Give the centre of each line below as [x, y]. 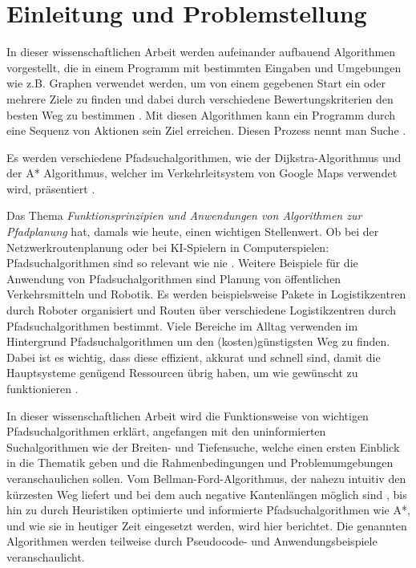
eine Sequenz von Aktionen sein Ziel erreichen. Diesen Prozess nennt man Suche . [206, 130]
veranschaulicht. [46, 556]
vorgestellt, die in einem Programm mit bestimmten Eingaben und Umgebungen [204, 67]
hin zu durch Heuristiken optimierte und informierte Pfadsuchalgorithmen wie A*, [208, 510]
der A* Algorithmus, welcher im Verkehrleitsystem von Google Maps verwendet [202, 173]
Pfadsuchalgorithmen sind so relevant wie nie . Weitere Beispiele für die [182, 263]
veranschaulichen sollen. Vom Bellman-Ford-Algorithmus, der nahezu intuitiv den [206, 478]
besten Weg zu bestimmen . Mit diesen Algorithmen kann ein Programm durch [201, 114]
